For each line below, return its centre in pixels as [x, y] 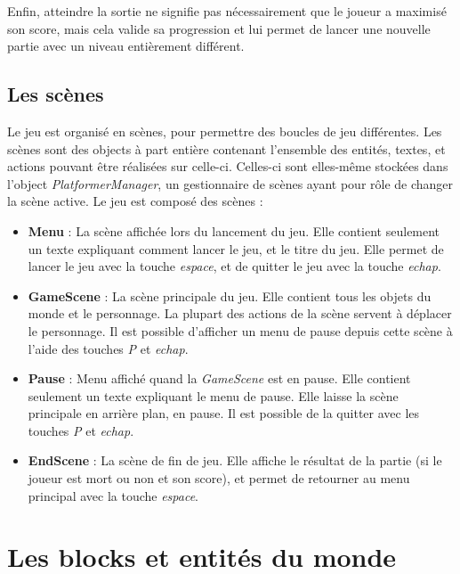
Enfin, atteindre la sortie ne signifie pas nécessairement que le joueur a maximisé [227, 11]
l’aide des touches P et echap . [108, 348]
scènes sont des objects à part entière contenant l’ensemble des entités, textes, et [226, 148]
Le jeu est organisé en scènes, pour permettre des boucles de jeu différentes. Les [225, 131]
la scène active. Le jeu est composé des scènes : [135, 201]
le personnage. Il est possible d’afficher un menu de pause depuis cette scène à [240, 330]
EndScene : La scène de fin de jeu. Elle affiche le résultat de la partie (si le [235, 460]
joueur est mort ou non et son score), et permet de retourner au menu [219, 478]
